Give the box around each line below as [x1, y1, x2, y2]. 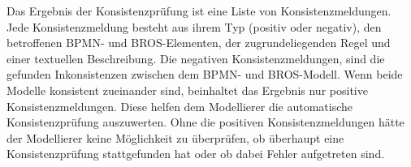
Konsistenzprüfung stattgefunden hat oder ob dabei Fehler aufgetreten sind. [6, 145, 385, 162]
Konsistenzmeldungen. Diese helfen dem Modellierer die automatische [6, 97, 353, 114]
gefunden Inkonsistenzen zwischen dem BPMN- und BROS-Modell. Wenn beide [6, 66, 403, 83]
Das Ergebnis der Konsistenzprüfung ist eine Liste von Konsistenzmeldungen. [6, 2, 392, 19]
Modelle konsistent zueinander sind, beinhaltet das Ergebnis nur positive [6, 81, 368, 98]
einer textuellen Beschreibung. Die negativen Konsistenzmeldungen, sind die [6, 49, 385, 66]
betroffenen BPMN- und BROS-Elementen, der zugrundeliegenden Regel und [6, 34, 391, 51]
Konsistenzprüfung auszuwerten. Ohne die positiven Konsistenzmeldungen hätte [6, 113, 405, 131]
